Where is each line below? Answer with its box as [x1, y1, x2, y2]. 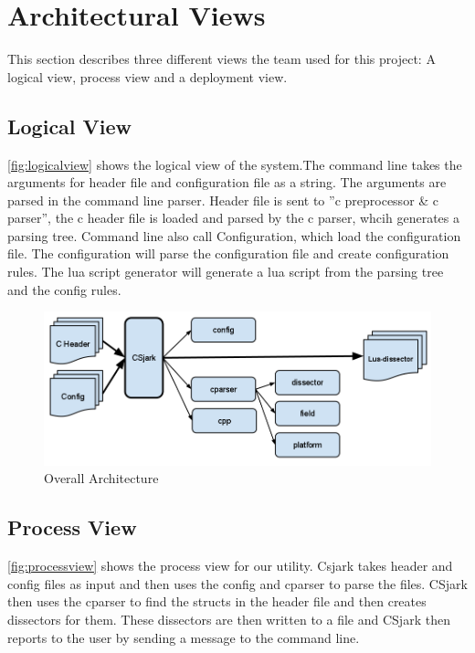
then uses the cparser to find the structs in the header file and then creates [7, 592, 427, 611]
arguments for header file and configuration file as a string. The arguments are [7, 173, 447, 192]
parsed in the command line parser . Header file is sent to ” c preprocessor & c [7, 190, 439, 209]
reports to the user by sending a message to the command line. [7, 627, 360, 647]
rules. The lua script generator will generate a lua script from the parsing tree [7, 262, 444, 281]
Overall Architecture [44, 469, 159, 488]
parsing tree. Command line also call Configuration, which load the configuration [7, 226, 461, 245]
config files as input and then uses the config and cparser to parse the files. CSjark [7, 574, 468, 593]
